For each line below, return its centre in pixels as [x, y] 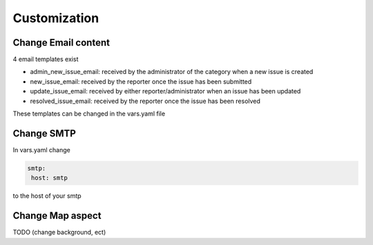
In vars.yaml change [41, 149]
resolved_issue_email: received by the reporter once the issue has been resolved [145, 101]
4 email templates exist [46, 60]
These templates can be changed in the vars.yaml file [89, 114]
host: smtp [50, 178]
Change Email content [61, 43]
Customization [56, 18]
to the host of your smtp [47, 196]
